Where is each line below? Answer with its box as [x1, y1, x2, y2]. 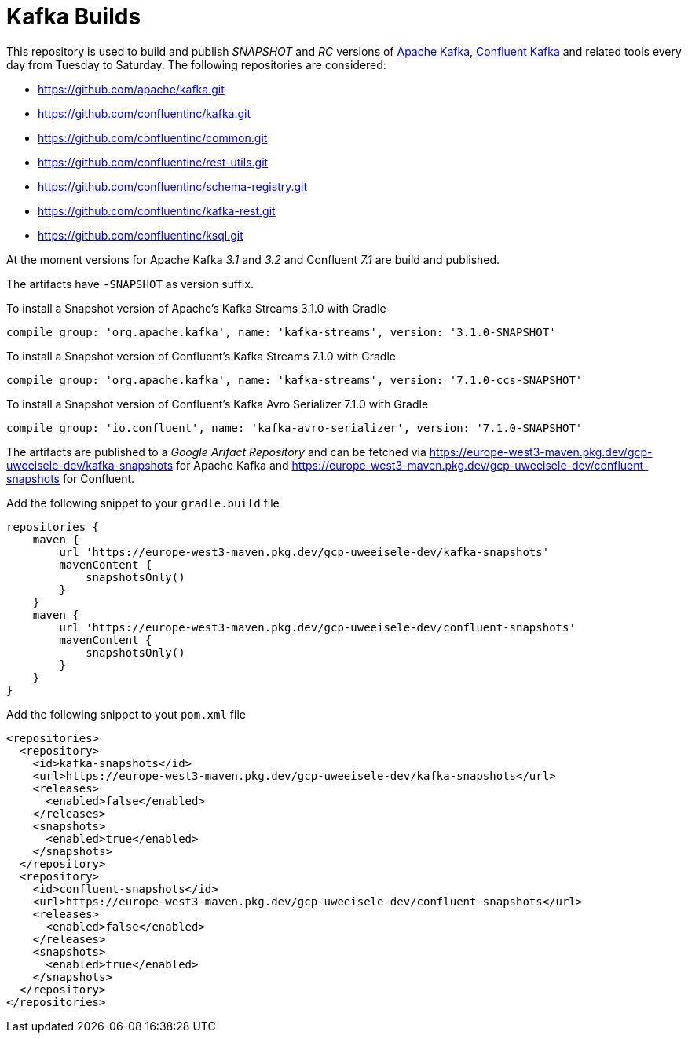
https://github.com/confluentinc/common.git [38, 130, 268, 145]
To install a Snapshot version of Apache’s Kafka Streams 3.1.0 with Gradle [6, 301, 386, 315]
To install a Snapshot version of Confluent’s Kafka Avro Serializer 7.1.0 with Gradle [6, 397, 429, 411]
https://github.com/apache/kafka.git [38, 82, 225, 96]
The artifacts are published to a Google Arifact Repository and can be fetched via [6, 445, 426, 459]
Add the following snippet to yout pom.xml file [6, 707, 246, 721]
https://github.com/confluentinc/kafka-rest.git [38, 203, 276, 218]
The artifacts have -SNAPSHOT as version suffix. [6, 276, 254, 291]
